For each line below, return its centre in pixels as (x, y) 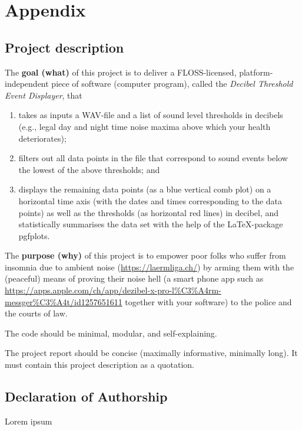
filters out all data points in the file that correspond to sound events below (153, 158)
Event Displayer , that (44, 95)
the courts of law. (36, 313)
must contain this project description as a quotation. (100, 365)
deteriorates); (42, 138)
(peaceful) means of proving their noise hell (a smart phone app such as (134, 278)
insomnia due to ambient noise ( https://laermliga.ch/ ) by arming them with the (150, 267)
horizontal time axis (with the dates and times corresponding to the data (150, 200)
